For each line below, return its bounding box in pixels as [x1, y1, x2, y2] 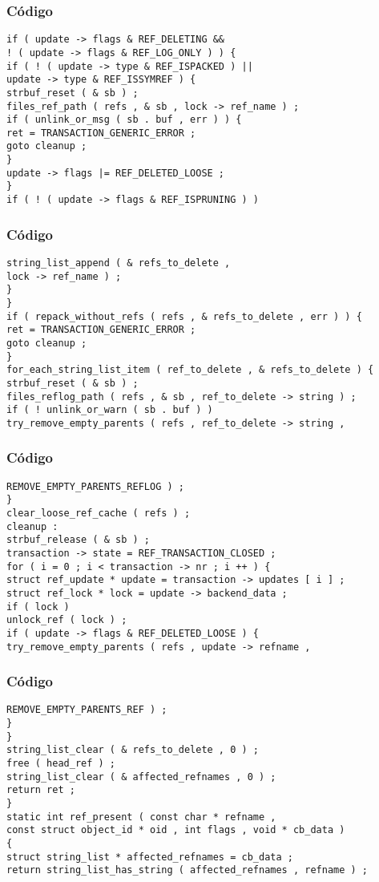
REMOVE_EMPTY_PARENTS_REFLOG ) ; [6, 480, 184, 492]
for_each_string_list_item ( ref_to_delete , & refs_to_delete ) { [6, 364, 374, 376]
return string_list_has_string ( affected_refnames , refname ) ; [6, 864, 369, 876]
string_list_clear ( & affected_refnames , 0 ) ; [6, 771, 276, 783]
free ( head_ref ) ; [6, 758, 116, 770]
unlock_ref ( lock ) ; [6, 614, 127, 626]
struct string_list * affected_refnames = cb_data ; [6, 851, 293, 863]
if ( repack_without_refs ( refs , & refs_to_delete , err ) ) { [6, 310, 362, 322]
